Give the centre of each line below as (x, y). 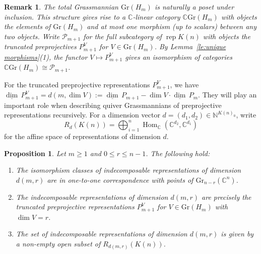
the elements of (27, 26)
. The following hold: (178, 153)
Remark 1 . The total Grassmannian (61, 7)
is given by (237, 234)
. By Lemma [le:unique (190, 46)
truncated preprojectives (40, 46)
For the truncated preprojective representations (77, 84)
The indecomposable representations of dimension (92, 197)
